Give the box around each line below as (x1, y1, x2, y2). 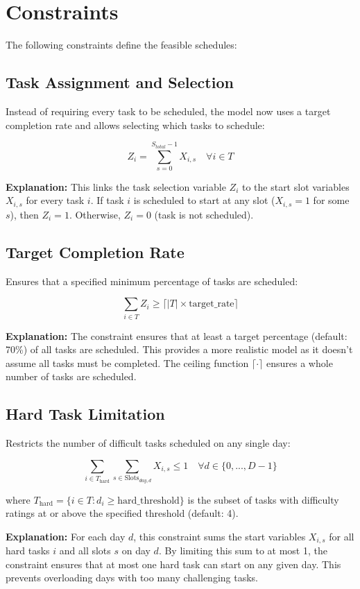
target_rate (189, 299, 234, 309)
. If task (90, 193, 124, 207)
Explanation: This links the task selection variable (6, 179, 226, 194)
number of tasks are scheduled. (6, 369, 137, 384)
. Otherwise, (69, 207, 121, 221)
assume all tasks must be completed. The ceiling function (6, 355, 249, 370)
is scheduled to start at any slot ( (133, 193, 275, 207)
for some (313, 193, 350, 207)
